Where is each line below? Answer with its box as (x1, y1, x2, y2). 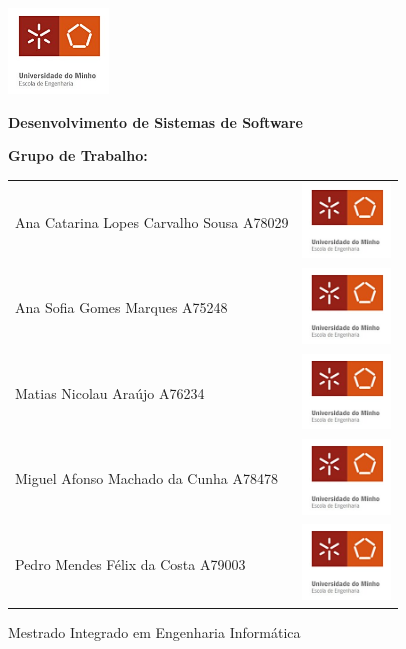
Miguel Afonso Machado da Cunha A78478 (15, 468, 278, 489)
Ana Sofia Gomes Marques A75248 (15, 297, 228, 318)
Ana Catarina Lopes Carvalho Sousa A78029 (15, 211, 289, 232)
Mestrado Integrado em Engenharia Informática (8, 622, 301, 643)
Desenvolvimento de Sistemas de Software (8, 111, 303, 132)
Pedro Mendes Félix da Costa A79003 (15, 553, 246, 574)
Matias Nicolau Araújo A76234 (15, 382, 205, 403)
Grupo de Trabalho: (8, 145, 148, 166)
